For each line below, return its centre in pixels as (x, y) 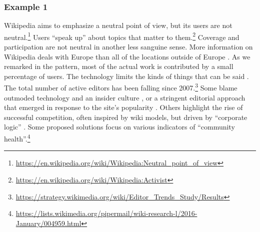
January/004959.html (48, 223)
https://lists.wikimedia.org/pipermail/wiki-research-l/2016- (106, 213)
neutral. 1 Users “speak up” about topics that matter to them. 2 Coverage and (122, 36)
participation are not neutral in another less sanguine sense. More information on (128, 47)
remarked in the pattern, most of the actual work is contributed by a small (119, 66)
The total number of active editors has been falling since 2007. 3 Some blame (121, 87)
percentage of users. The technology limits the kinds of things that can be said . (126, 76)
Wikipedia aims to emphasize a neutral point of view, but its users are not (118, 25)
